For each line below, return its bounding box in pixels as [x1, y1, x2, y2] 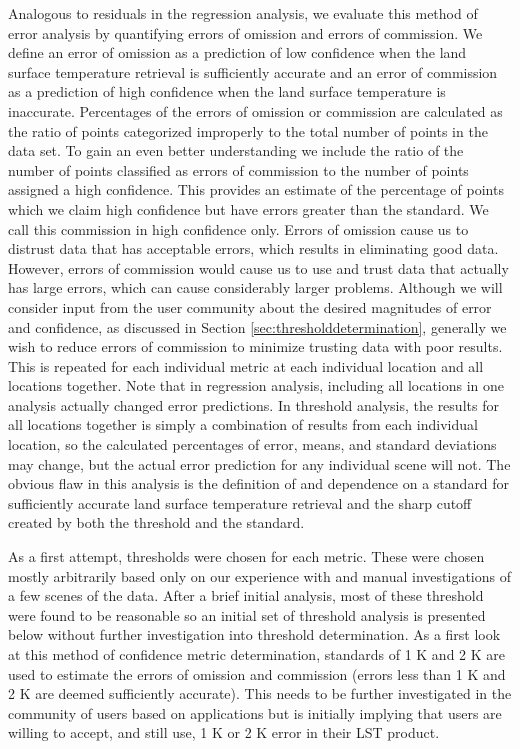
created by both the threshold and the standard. [8, 512, 305, 533]
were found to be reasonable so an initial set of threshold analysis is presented [8, 604, 486, 625]
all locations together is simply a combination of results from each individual [8, 414, 478, 435]
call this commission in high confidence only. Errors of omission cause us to [8, 218, 469, 239]
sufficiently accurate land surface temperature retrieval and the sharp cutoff [8, 492, 472, 513]
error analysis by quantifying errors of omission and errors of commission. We [8, 22, 483, 43]
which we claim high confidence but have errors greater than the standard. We [8, 198, 489, 219]
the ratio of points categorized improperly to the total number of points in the [8, 120, 488, 141]
